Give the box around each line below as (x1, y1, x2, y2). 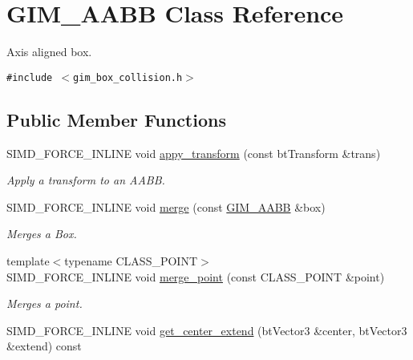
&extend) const (6, 338, 82, 354)
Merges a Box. (6, 225, 77, 242)
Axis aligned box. (6, 43, 92, 60)
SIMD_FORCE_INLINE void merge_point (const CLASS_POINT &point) (6, 268, 385, 285)
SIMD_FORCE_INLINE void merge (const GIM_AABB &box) (6, 198, 326, 215)
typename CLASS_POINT (64, 252, 198, 269)
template (6, 252, 50, 269)
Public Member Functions (6, 107, 226, 131)
